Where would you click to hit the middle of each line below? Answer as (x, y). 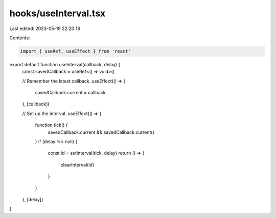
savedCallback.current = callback (70, 93)
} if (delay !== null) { (56, 142)
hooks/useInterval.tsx (57, 13)
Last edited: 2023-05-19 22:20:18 (45, 29)
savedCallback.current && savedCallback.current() (101, 132)
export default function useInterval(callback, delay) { (65, 64)
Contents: (20, 38)
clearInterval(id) (77, 165)
